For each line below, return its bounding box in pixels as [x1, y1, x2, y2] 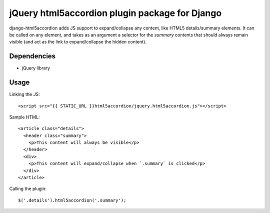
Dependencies [9, 52, 56, 60]
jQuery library [21, 65, 50, 71]
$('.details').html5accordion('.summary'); [18, 197, 126, 203]
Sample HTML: [9, 114, 40, 120]
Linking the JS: [9, 91, 40, 97]
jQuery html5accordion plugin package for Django [9, 7, 222, 18]
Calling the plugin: [9, 185, 47, 192]
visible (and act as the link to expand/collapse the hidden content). [9, 39, 147, 45]
